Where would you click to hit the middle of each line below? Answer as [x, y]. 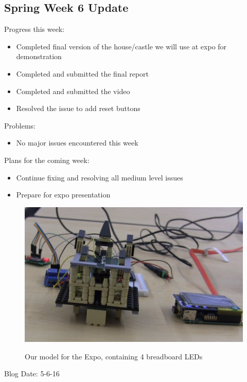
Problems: [20, 125]
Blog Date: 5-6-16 [32, 374]
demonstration [39, 56]
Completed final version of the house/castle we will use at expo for [121, 46]
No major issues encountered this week [77, 143]
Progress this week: [34, 29]
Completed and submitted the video [73, 91]
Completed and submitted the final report [83, 73]
